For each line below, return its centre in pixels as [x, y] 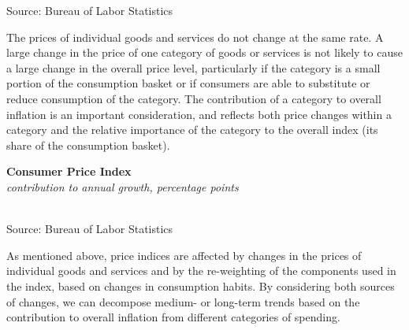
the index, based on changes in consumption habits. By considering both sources [201, 286]
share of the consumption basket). [88, 145]
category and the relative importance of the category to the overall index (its [192, 130]
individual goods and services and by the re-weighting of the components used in [201, 271]
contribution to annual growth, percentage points [123, 186]
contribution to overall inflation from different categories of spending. [173, 317]
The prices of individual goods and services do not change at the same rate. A [195, 37]
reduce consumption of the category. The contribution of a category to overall [194, 98]
